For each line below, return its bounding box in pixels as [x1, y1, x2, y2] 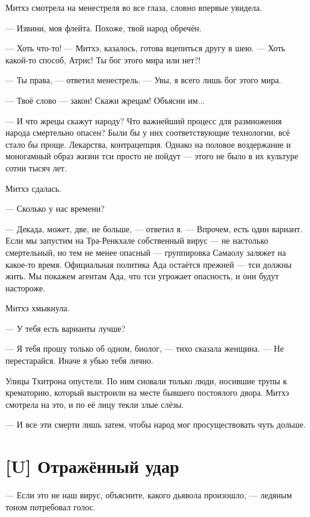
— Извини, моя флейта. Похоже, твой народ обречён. [5, 21, 202, 34]
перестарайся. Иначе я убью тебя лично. [5, 354, 153, 367]
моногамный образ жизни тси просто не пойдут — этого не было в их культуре [5, 150, 299, 162]
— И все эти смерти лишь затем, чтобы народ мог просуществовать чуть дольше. [5, 418, 306, 431]
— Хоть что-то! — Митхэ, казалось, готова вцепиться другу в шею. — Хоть [5, 42, 285, 54]
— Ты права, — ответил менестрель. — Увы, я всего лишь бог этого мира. [5, 74, 281, 86]
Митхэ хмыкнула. [5, 302, 70, 314]
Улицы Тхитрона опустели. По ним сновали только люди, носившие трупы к [5, 374, 287, 387]
